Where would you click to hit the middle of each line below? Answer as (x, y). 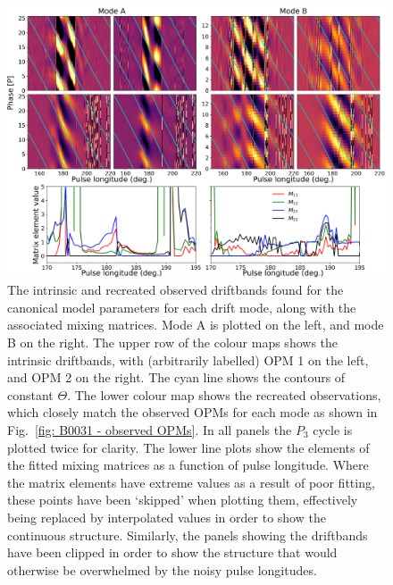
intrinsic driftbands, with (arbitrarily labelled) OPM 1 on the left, (188, 359)
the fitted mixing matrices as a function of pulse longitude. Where (188, 465)
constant (30, 394)
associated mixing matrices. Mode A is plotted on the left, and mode (196, 325)
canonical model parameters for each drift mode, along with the (182, 307)
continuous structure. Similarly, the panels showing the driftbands (188, 535)
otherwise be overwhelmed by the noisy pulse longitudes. (162, 569)
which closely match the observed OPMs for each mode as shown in (192, 412)
